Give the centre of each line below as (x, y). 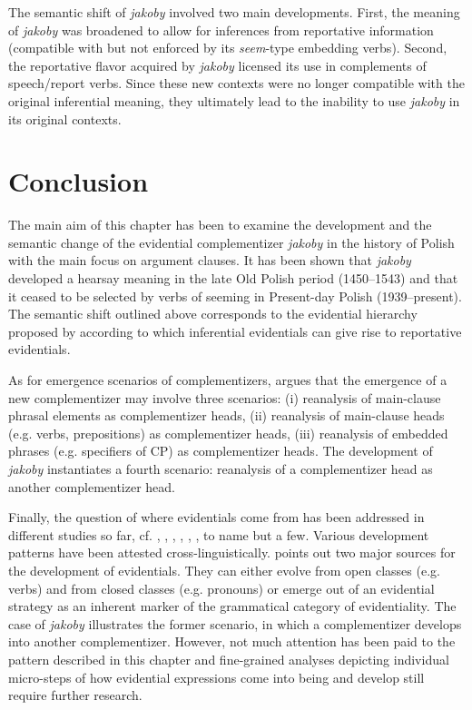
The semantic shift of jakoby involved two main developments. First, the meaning (234, 12)
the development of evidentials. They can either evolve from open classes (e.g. (224, 570)
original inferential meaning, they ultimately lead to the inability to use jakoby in (234, 100)
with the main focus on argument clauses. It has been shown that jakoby (210, 260)
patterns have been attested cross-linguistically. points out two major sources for (232, 552)
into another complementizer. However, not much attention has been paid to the (232, 641)
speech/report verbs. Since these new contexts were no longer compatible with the (236, 83)
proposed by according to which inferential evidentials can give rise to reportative (235, 331)
